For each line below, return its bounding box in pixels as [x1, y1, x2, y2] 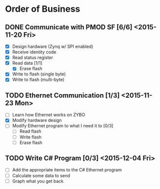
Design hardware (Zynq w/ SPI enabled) [12, 44, 93, 49]
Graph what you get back [12, 178, 64, 184]
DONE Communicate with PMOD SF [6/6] [5, 23, 133, 31]
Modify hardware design [12, 118, 62, 123]
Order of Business [5, 3, 80, 15]
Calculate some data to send [12, 172, 70, 178]
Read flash [19, 128, 42, 134]
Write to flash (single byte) [12, 71, 66, 77]
